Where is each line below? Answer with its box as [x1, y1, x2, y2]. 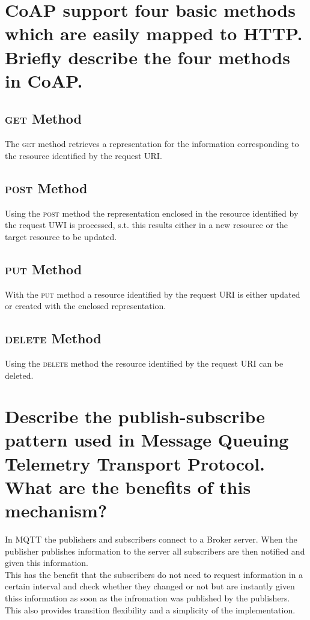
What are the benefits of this [5, 474, 251, 499]
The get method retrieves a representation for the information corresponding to [5, 137, 299, 150]
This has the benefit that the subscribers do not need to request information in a [5, 568, 303, 580]
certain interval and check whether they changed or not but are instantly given [5, 580, 295, 592]
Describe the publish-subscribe [5, 404, 265, 429]
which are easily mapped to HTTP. [5, 21, 303, 46]
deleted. [5, 369, 34, 381]
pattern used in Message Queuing [5, 427, 289, 452]
